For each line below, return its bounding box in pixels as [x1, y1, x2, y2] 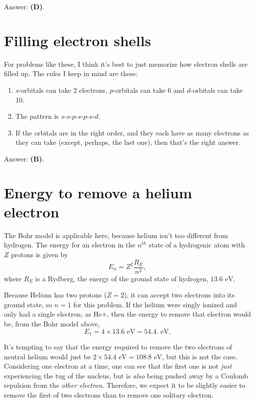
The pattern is [15, 111, 59, 121]
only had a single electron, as [4, 309, 91, 319]
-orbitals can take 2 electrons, [19, 84, 108, 95]
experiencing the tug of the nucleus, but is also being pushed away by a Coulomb [4, 370, 248, 380]
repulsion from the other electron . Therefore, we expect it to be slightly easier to [4, 380, 246, 390]
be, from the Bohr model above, [4, 319, 100, 328]
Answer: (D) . [4, 1, 45, 11]
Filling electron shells [4, 30, 151, 50]
